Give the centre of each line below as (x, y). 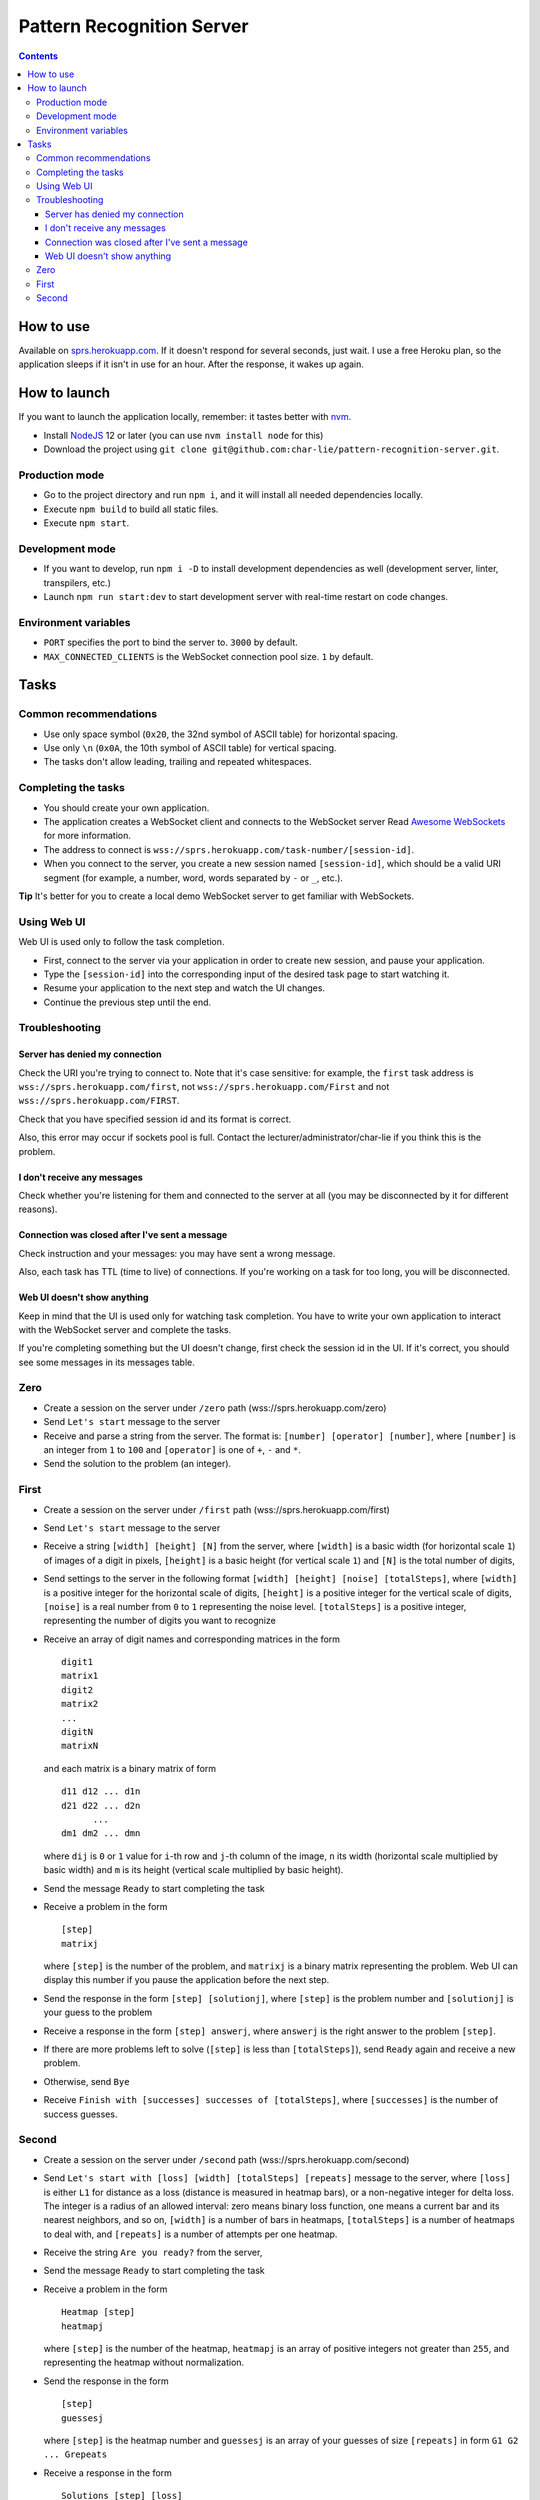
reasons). (38, 1209)
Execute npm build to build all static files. (131, 509)
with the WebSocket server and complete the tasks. (125, 1329)
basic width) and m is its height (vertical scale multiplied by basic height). (193, 1870)
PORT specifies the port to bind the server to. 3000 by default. (171, 642)
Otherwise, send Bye (86, 2081)
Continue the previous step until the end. (127, 1002)
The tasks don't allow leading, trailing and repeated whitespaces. (177, 762)
